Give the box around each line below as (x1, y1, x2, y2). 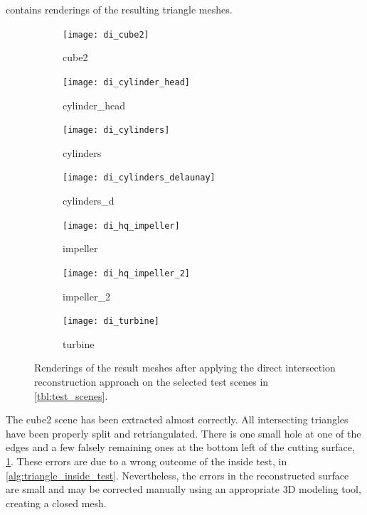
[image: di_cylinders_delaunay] (63, 173, 216, 183)
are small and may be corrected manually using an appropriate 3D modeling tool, (6, 482, 361, 497)
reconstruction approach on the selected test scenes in (34, 374, 269, 389)
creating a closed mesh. (6, 495, 107, 510)
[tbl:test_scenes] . (34, 388, 108, 403)
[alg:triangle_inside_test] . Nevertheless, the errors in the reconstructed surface (6, 467, 349, 482)
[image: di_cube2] (63, 29, 149, 40)
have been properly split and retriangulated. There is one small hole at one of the (6, 425, 361, 440)
